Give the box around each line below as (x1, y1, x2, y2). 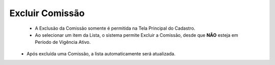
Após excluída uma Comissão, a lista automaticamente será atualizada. (26, 50, 176, 56)
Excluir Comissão (9, 8, 85, 19)
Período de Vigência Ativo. (35, 39, 91, 45)
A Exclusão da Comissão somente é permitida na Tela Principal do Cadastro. (35, 25, 196, 31)
